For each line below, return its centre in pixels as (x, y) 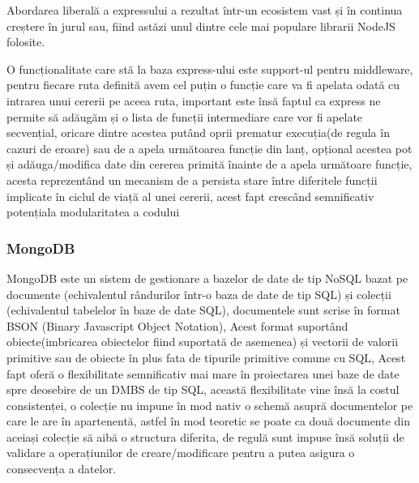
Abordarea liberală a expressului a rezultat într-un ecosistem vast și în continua (205, 10)
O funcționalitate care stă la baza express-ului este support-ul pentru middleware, (210, 68)
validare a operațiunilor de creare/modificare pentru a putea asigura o (181, 453)
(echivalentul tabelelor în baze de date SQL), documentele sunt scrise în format (203, 310)
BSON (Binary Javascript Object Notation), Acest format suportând (177, 325)
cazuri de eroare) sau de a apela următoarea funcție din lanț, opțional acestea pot (209, 148)
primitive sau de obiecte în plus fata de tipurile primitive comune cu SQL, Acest (206, 357)
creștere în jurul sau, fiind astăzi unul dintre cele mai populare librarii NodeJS (201, 26)
